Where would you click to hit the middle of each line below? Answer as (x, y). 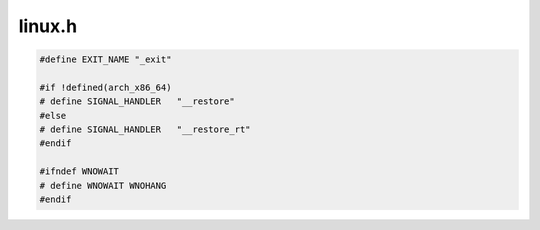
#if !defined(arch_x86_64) (105, 87)
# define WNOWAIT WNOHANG (103, 185)
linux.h (48, 26)
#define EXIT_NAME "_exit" (105, 59)
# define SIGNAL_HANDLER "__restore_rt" (145, 129)
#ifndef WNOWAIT (79, 171)
